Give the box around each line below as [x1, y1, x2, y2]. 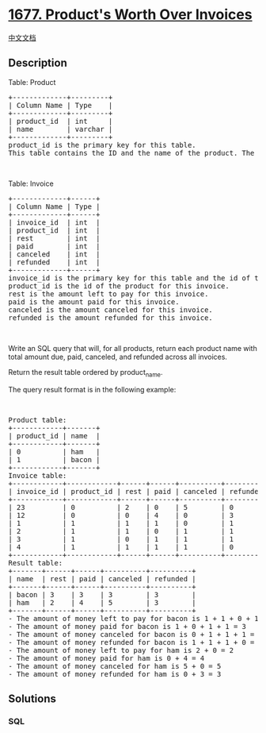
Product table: [8, 415, 67, 424]
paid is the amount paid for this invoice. [8, 297, 180, 307]
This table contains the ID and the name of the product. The [8, 149, 255, 157]
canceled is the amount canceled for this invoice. [8, 305, 214, 314]
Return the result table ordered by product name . [8, 367, 163, 379]
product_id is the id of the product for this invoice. [8, 281, 230, 291]
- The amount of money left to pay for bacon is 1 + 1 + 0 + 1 [8, 614, 259, 623]
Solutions [8, 692, 57, 705]
